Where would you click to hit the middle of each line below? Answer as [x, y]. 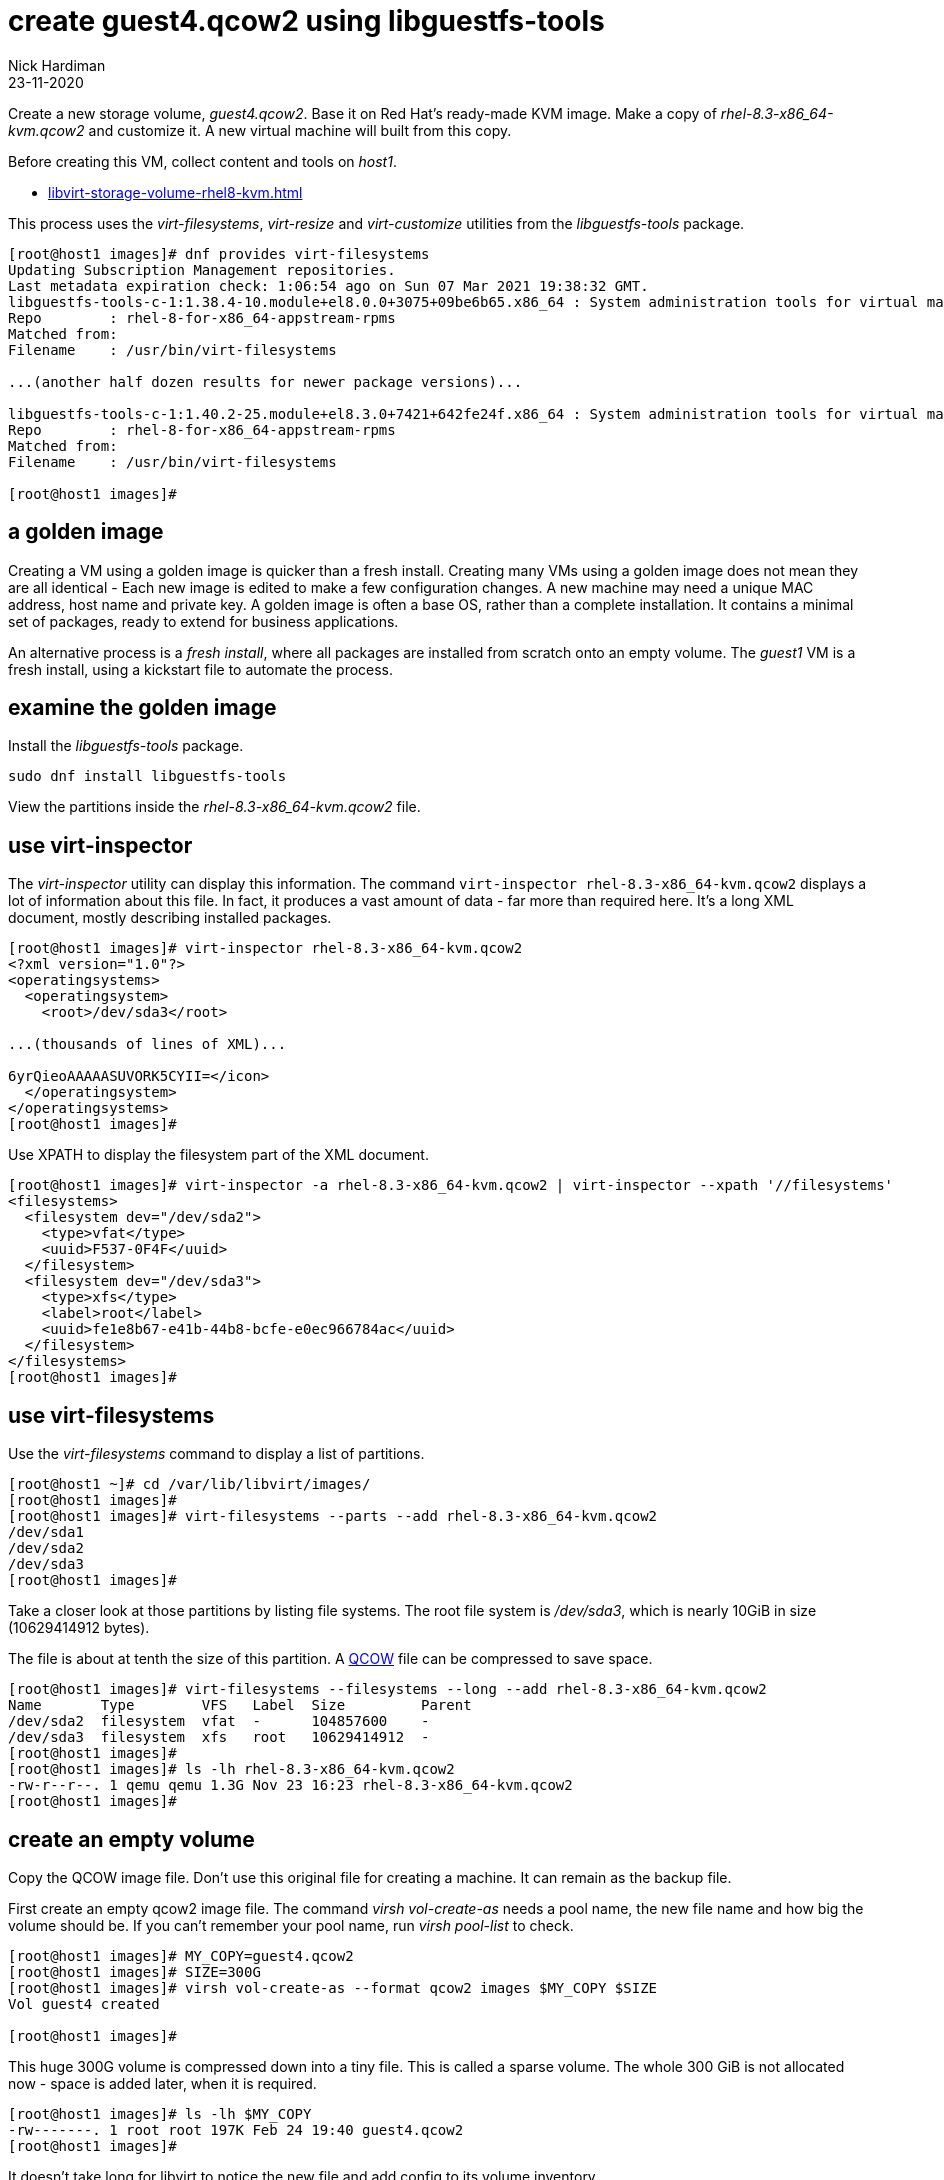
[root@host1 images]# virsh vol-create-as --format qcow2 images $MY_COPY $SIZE [333, 1987]
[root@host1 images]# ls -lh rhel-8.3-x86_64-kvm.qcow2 [231, 1769]
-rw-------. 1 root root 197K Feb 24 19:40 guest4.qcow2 [236, 2129]
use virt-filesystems [111, 1415]
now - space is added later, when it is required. [162, 2083]
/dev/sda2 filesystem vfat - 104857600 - [219, 1721]
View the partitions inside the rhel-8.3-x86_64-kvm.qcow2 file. [214, 807]
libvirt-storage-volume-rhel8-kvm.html [175, 192]
